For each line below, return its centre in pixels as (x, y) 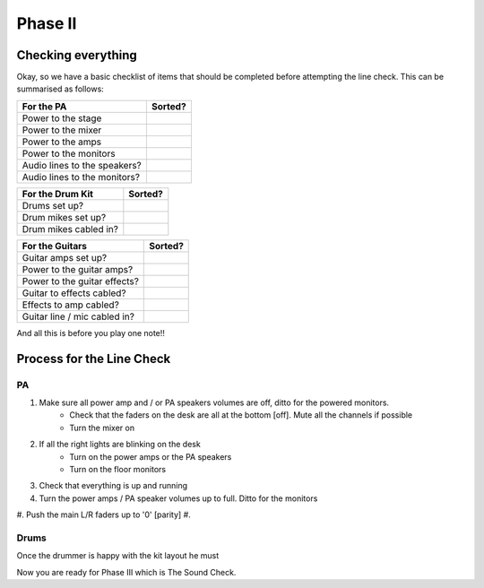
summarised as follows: (60, 89)
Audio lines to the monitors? (81, 177)
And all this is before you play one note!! (91, 333)
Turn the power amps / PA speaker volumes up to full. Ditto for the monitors (178, 498)
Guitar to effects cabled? (74, 293)
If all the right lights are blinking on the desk (120, 445)
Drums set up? (53, 205)
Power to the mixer (62, 130)
